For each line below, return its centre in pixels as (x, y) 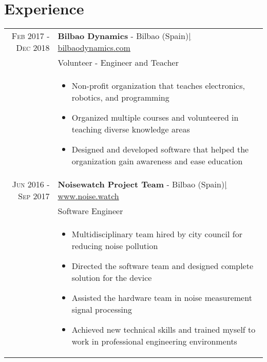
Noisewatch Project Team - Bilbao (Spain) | (142, 184)
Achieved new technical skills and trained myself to (164, 330)
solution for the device (112, 278)
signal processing (102, 310)
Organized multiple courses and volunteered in (155, 118)
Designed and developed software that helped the (160, 149)
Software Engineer (90, 211)
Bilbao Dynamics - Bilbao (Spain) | (124, 36)
